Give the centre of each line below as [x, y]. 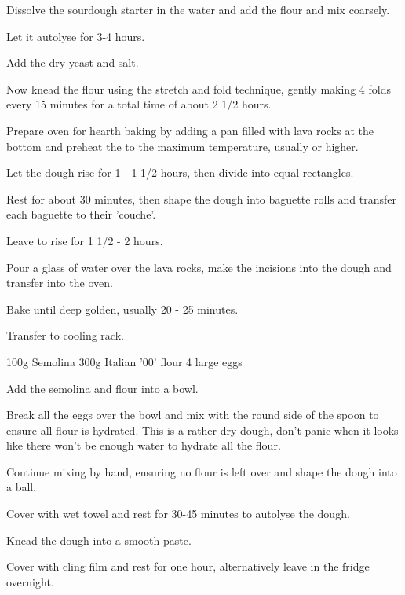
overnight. [30, 581]
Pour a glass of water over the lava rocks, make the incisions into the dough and [199, 267]
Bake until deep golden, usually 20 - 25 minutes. [122, 309]
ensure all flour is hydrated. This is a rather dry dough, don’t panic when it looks [202, 430]
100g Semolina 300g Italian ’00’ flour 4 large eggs [124, 361]
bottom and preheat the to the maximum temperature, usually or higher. [182, 146]
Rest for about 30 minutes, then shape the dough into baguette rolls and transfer [201, 198]
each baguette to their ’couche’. [81, 214]
